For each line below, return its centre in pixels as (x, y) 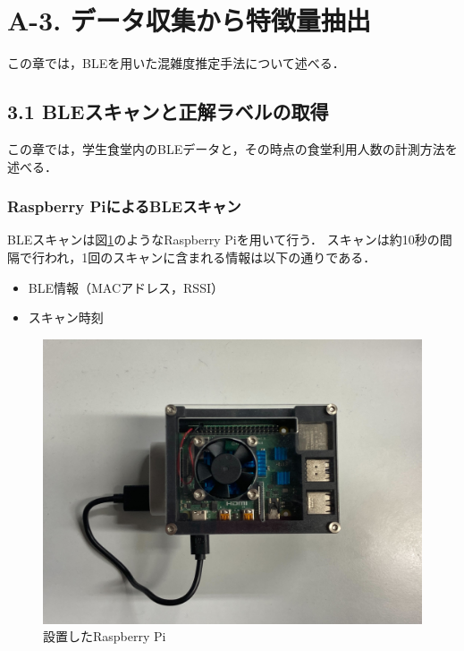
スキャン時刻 (66, 317)
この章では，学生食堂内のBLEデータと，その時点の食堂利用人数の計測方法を (232, 148)
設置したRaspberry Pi (105, 636)
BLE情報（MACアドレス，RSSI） (126, 287)
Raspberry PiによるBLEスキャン (124, 206)
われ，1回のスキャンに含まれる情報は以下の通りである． (210, 257)
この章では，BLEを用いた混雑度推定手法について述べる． (176, 63)
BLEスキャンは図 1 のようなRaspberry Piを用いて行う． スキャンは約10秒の (224, 240)
